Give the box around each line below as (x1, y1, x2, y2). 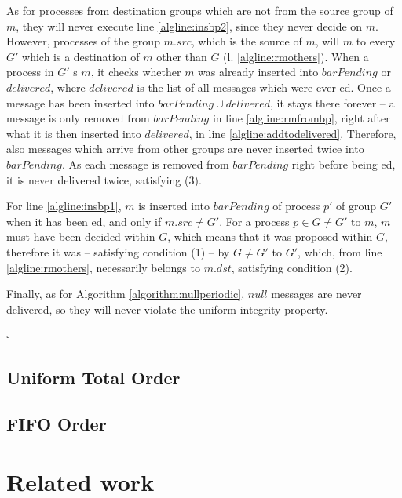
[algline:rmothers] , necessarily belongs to (6, 259, 200, 275)
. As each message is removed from (61, 155, 229, 172)
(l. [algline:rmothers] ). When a (223, 48, 369, 64)
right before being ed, (291, 155, 396, 172)
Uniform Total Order (6, 365, 181, 390)
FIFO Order (6, 412, 107, 436)
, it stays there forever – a (269, 94, 395, 111)
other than (156, 48, 207, 64)
